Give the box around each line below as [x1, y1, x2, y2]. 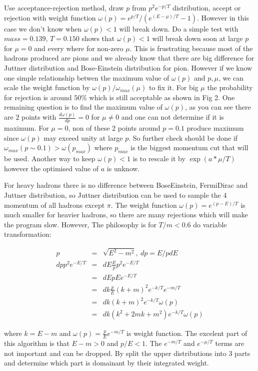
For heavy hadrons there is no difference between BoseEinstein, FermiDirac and [4, 180, 248, 190]
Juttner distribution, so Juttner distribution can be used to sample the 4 [4, 190, 227, 200]
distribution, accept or [172, 3, 241, 13]
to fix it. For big [148, 82, 198, 93]
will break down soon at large [152, 33, 243, 44]
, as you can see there [185, 102, 251, 112]
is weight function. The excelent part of [126, 328, 247, 338]
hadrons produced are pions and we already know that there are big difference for [4, 53, 254, 63]
